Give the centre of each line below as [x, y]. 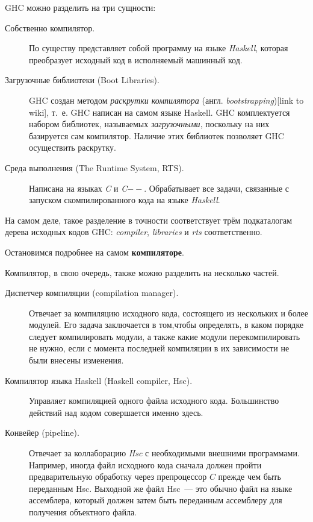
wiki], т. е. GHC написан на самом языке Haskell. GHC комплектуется [160, 112]
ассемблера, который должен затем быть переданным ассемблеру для [156, 500]
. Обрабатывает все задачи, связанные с [217, 188]
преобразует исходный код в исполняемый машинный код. [136, 59]
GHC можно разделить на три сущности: [80, 7]
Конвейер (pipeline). [42, 432]
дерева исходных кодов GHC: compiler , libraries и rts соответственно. [134, 232]
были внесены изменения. [76, 360]
